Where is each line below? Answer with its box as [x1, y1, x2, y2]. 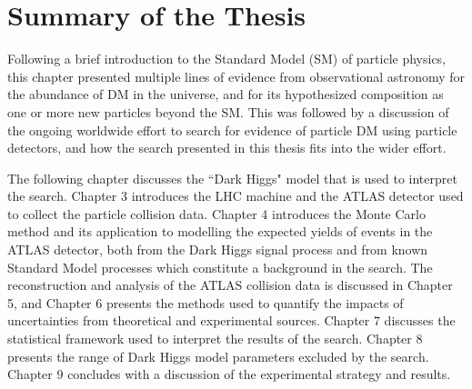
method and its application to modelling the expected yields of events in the [7, 222, 433, 241]
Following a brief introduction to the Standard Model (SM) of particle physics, [7, 49, 447, 68]
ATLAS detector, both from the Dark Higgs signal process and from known [7, 240, 428, 259]
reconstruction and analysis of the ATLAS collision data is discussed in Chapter [7, 275, 453, 294]
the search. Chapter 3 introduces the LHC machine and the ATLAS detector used [7, 186, 464, 205]
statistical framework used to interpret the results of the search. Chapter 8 [7, 329, 423, 348]
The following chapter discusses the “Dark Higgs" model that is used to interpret [7, 168, 457, 187]
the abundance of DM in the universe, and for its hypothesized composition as [7, 85, 444, 104]
